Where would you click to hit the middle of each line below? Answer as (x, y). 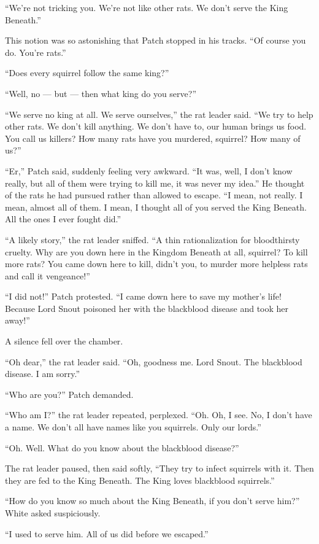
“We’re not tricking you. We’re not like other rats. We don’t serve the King (147, 7)
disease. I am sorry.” (43, 374)
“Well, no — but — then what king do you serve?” (101, 93)
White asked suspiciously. (53, 513)
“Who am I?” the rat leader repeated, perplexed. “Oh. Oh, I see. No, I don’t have (159, 415)
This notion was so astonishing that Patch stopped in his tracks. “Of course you (156, 40)
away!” (17, 320)
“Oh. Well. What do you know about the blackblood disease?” (122, 447)
